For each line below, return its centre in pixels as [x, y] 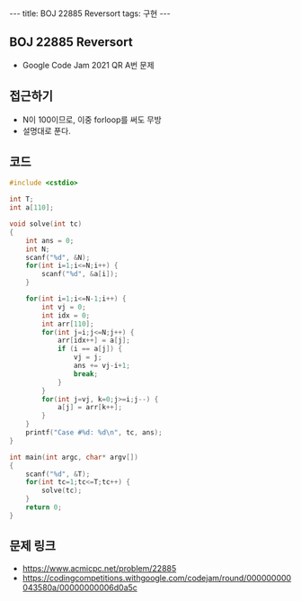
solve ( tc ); [62, 491]
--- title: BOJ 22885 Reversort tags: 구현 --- [90, 13]
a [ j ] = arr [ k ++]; [90, 408]
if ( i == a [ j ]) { [90, 349]
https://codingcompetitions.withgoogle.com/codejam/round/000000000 [157, 578]
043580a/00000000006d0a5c [80, 588]
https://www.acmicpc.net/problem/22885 [99, 568]
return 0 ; [44, 507]
